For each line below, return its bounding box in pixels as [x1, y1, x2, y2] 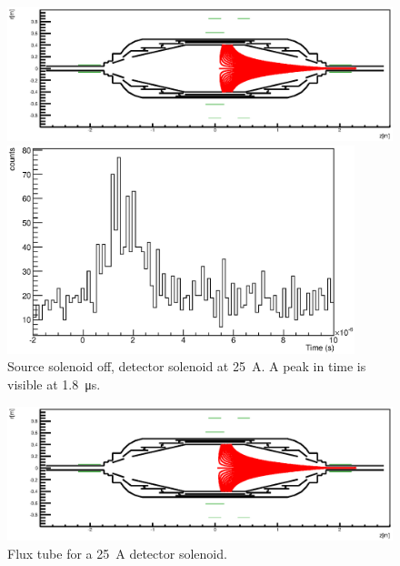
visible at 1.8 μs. [7, 374, 101, 393]
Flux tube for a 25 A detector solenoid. [7, 543, 227, 562]
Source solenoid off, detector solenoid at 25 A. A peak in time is [7, 357, 366, 376]
